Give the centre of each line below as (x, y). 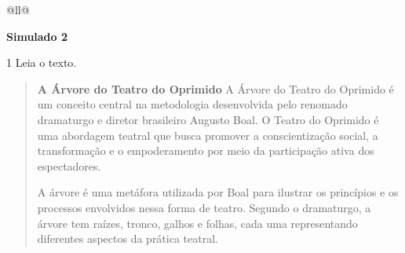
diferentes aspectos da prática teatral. (128, 238)
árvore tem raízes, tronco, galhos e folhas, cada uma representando (197, 223)
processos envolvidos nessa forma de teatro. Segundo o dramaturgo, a (204, 207)
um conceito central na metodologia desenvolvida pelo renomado (192, 104)
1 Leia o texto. (42, 62)
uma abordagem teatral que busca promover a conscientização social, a (208, 135)
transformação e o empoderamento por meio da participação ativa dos (206, 150)
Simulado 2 (37, 36)
